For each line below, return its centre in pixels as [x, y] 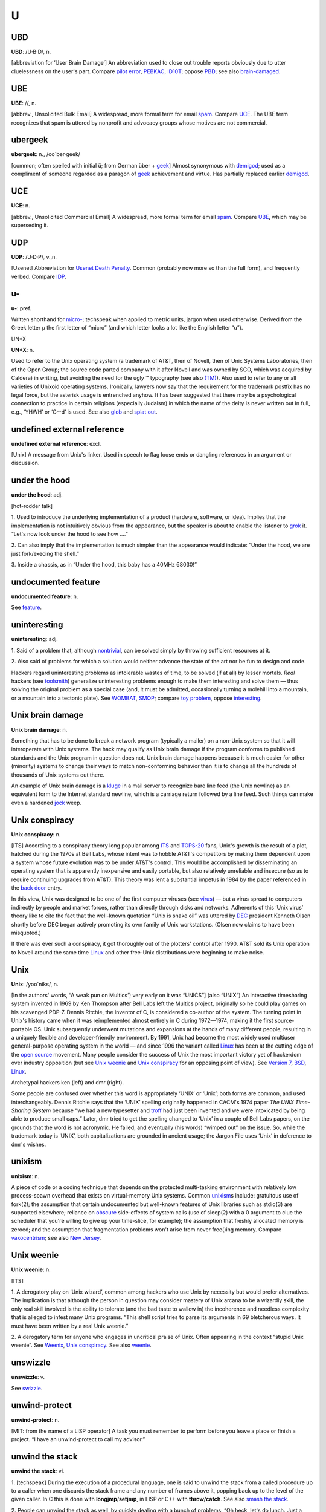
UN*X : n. [23, 350]
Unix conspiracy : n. [36, 834]
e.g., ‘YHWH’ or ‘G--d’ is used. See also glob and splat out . [84, 412]
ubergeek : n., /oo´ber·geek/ [46, 154]
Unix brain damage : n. [39, 729]
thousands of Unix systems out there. [58, 775]
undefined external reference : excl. [56, 443]
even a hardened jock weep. [46, 803]
